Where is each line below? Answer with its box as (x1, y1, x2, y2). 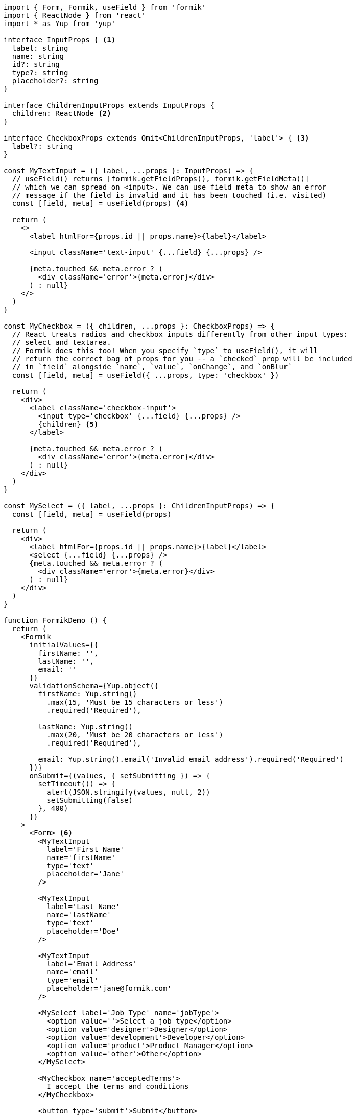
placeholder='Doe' (46, 927, 120, 935)
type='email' (46, 976, 99, 984)
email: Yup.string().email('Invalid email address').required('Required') (38, 755, 344, 763)
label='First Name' (46, 845, 125, 853)
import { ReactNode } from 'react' (4, 11, 146, 19)
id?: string (12, 60, 60, 68)
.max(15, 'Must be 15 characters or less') (46, 698, 223, 706)
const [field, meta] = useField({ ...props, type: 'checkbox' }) (12, 371, 279, 379)
